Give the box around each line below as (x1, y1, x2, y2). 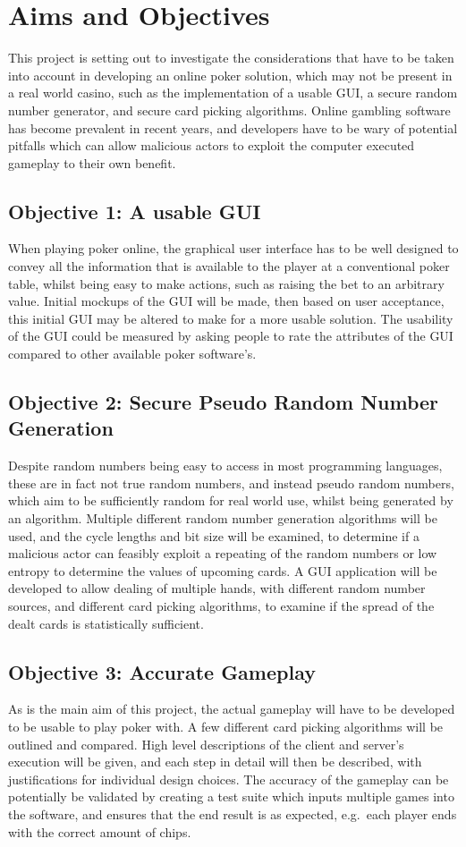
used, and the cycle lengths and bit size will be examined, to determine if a (8, 526, 419, 545)
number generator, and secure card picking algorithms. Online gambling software (8, 100, 451, 119)
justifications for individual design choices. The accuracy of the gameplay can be (8, 769, 449, 788)
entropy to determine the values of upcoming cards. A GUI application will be (8, 561, 437, 580)
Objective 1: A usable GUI (8, 197, 261, 224)
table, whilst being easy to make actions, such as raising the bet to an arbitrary (8, 274, 445, 292)
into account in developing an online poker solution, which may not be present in (8, 65, 453, 84)
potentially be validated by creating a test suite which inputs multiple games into (8, 787, 454, 806)
